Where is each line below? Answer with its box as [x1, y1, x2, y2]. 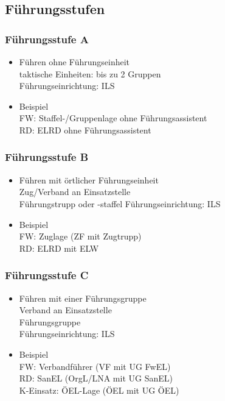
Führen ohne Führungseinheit [19, 55, 130, 68]
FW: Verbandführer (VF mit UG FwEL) [19, 360, 171, 372]
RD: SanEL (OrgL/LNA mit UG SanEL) [19, 372, 173, 385]
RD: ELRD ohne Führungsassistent [19, 123, 151, 136]
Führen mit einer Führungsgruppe [19, 291, 147, 304]
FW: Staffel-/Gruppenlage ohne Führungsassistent [19, 112, 207, 124]
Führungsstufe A [5, 31, 89, 46]
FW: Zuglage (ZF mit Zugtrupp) [19, 230, 142, 243]
